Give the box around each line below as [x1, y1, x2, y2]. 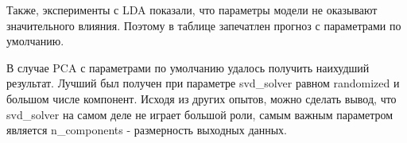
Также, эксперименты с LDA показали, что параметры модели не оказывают [6, 2, 378, 17]
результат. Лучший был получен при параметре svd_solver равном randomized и [6, 75, 400, 91]
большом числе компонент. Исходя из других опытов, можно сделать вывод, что [6, 90, 397, 106]
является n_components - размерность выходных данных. [6, 122, 288, 138]
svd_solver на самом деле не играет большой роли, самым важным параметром [6, 106, 393, 122]
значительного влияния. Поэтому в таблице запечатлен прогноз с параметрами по [6, 17, 401, 33]
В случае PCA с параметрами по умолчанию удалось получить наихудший [6, 59, 370, 75]
